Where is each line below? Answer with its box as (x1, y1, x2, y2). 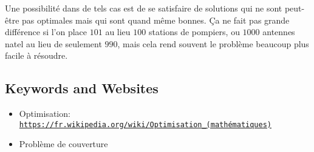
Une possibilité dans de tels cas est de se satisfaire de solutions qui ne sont (5, 2, 282, 14)
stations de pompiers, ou (148, 25, 240, 38)
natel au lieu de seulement (5, 37, 102, 50)
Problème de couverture (19, 137, 108, 150)
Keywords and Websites (5, 79, 159, 97)
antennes (262, 25, 295, 38)
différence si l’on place (5, 25, 87, 38)
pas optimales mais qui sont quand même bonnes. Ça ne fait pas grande (22, 13, 290, 26)
